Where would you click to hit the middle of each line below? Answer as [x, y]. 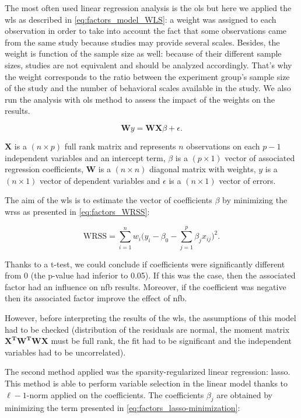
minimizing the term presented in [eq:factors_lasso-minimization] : [123, 408]
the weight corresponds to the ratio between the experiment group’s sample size [147, 76]
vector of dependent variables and [100, 180]
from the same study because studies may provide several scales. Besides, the [142, 42]
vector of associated [260, 157]
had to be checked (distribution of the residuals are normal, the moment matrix [147, 329]
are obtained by [245, 394]
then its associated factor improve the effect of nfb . [96, 298]
